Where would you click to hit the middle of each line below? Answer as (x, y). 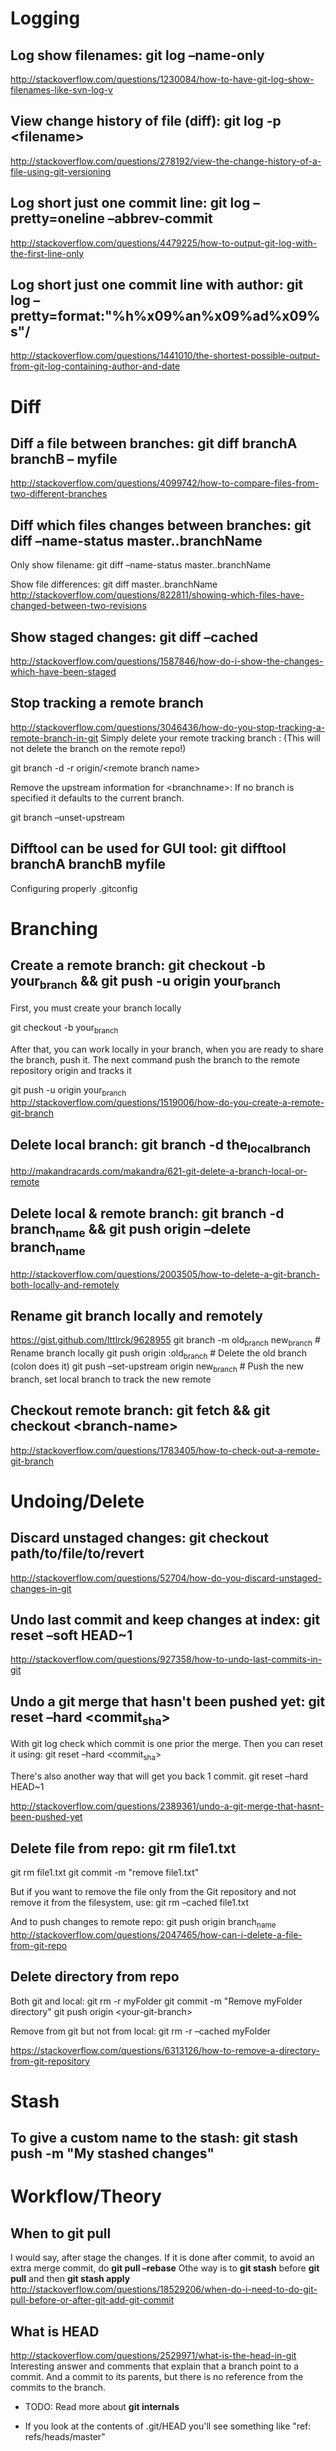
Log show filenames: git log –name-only (137, 55)
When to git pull (61, 2233)
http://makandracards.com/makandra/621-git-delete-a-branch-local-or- (159, 1171)
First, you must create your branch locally (96, 1008)
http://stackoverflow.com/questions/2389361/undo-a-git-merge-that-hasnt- (167, 1806)
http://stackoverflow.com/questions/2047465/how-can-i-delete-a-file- (156, 1934)
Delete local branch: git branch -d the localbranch (161, 1146)
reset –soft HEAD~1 (71, 1635)
